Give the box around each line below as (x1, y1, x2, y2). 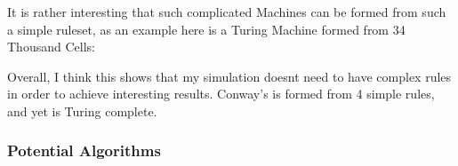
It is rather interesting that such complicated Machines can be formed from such (7, 3, 446, 20)
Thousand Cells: (7, 37, 95, 56)
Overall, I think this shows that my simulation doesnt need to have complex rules (7, 67, 452, 85)
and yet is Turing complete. (7, 101, 157, 120)
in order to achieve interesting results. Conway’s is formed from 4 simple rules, (7, 84, 435, 103)
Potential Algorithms (7, 139, 161, 162)
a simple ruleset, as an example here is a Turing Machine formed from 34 (7, 20, 406, 38)
